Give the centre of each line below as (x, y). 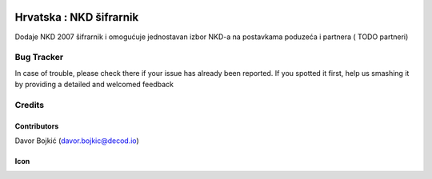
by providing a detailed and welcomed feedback (94, 85)
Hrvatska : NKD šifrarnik (77, 17)
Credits (29, 105)
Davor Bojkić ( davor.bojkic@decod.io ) (77, 141)
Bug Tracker (39, 58)
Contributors (37, 126)
